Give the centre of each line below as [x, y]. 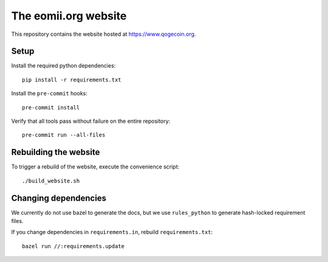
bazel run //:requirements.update [73, 246]
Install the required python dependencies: [63, 66]
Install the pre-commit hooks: [50, 94]
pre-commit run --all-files [64, 135]
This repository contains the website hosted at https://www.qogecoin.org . [104, 34]
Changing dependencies [59, 198]
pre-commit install [51, 107]
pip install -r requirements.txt [72, 80]
